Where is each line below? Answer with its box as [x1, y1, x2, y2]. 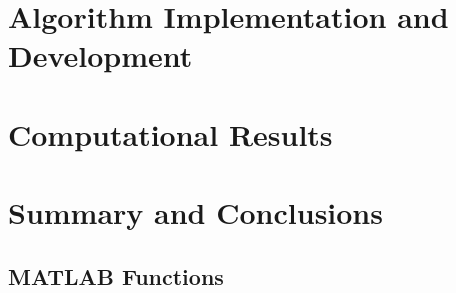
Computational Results [8, 113, 333, 154]
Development [8, 35, 193, 76]
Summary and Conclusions [8, 192, 383, 233]
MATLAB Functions [8, 260, 224, 291]
